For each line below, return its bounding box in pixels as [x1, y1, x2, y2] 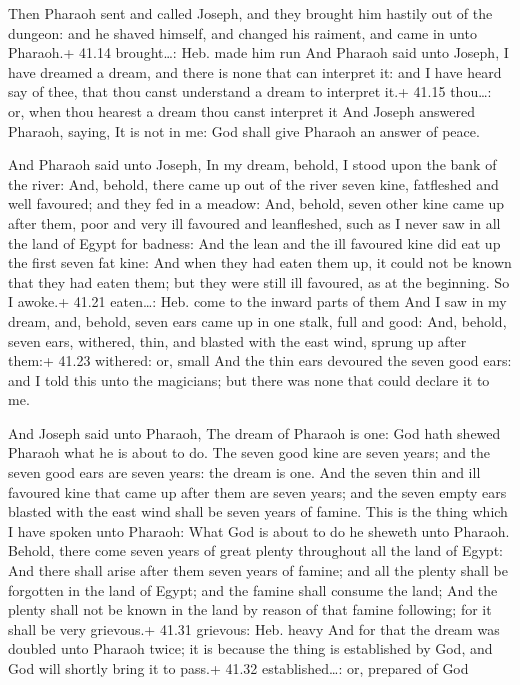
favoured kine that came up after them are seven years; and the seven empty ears [8, 481, 507, 502]
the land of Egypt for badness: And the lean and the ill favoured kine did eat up [8, 232, 501, 253]
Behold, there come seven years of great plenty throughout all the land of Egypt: [8, 540, 503, 561]
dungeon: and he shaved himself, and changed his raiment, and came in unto [8, 22, 477, 43]
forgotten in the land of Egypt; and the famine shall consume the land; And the [8, 579, 498, 600]
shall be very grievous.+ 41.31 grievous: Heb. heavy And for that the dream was [8, 618, 500, 639]
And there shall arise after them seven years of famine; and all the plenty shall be [8, 560, 508, 581]
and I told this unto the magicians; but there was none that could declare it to [8, 369, 490, 390]
